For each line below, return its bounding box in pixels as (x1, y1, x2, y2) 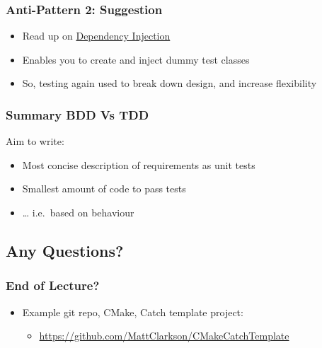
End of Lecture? (6, 277, 100, 294)
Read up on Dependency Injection (22, 28, 171, 43)
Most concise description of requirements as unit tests (22, 157, 255, 172)
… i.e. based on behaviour (22, 205, 134, 219)
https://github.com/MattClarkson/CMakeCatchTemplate (39, 328, 289, 343)
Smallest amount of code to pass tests (22, 181, 186, 196)
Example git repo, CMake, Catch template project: (22, 304, 243, 319)
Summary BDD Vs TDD (6, 105, 149, 123)
